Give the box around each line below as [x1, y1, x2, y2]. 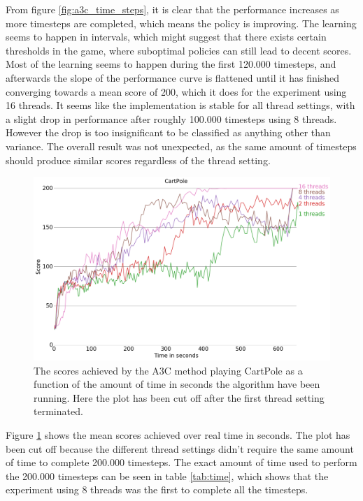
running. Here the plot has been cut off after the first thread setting [34, 390, 325, 405]
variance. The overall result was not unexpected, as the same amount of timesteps [6, 138, 357, 153]
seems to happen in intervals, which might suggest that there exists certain [6, 29, 327, 44]
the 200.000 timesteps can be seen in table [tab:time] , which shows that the [6, 468, 329, 483]
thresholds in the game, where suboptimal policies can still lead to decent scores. [6, 43, 352, 57]
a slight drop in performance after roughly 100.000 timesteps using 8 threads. [6, 111, 337, 126]
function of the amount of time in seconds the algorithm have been [34, 377, 320, 391]
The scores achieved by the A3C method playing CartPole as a [34, 363, 303, 377]
